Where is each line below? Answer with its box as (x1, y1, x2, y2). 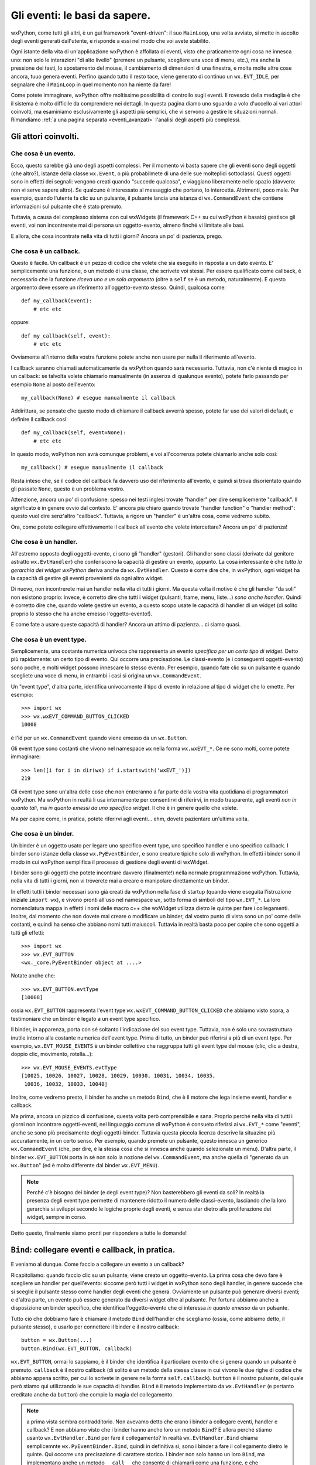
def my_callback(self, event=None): (21, 430, 126, 436)
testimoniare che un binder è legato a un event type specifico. (11, 1015, 160, 1022)
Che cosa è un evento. (11, 149, 76, 158)
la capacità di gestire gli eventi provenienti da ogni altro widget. (11, 574, 164, 581)
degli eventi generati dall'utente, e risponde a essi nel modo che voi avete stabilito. (11, 37, 210, 44)
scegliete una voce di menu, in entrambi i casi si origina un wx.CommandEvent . (11, 672, 201, 679)
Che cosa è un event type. (11, 635, 87, 643)
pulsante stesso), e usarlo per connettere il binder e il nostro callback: (11, 1323, 180, 1330)
